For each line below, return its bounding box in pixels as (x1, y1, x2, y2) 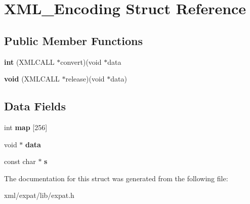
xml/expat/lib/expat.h (4, 190, 74, 200)
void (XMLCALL (4, 73, 60, 84)
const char (4, 156, 36, 167)
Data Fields (4, 98, 66, 114)
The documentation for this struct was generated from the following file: (4, 173, 228, 183)
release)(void (65, 73, 105, 84)
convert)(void (60, 56, 102, 67)
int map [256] (4, 121, 48, 132)
